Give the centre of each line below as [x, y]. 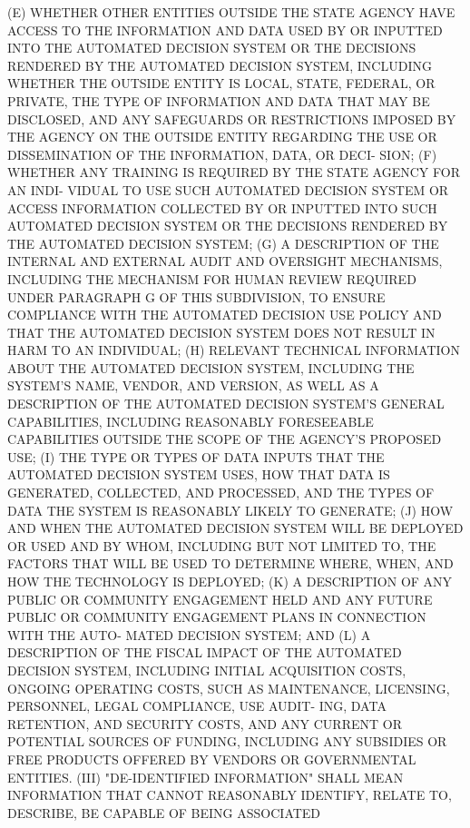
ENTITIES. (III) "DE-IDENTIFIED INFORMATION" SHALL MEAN [206, 777]
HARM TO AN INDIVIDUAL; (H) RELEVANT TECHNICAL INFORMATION [234, 350]
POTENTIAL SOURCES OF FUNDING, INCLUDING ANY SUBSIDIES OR [227, 741]
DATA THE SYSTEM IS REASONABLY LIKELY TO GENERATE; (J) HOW [230, 510]
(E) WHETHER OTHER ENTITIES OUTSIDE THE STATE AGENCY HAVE [231, 12]
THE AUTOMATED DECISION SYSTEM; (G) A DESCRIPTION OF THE [223, 243]
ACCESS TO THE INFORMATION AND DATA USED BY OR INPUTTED [225, 30]
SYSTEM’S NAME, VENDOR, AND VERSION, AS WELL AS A [193, 385]
